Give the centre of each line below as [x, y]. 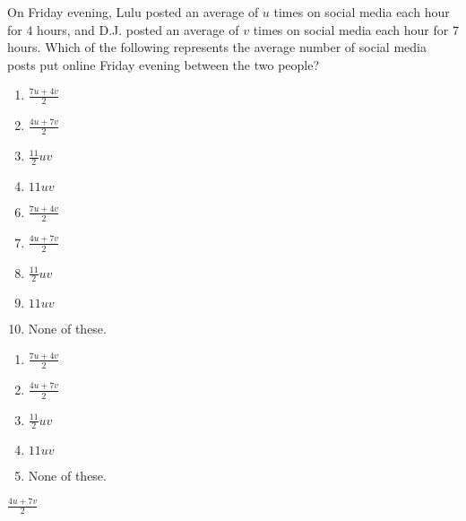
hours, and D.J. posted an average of [138, 29]
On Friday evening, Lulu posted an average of [133, 12]
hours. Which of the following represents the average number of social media [217, 47]
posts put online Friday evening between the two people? [164, 64]
